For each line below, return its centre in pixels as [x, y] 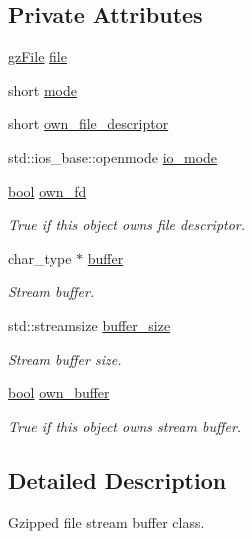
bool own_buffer [59, 392]
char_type [40, 257]
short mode [42, 89]
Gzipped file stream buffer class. [106, 521]
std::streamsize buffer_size [89, 324]
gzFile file [37, 56]
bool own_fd [47, 190]
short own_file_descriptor [88, 123]
